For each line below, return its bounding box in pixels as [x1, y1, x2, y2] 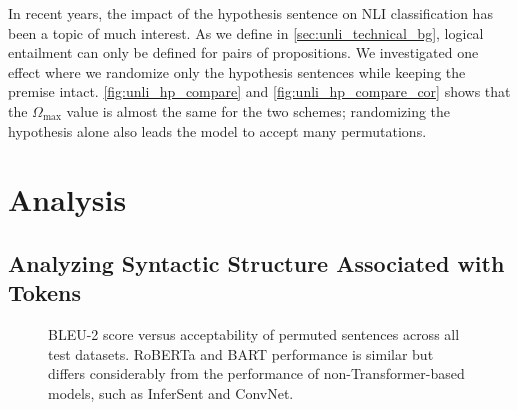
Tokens [8, 277, 81, 308]
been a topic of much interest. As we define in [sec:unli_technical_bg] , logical [8, 22, 484, 43]
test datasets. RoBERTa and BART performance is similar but [48, 343, 434, 364]
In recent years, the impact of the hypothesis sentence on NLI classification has [8, 3, 493, 23]
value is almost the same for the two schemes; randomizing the [66, 100, 451, 121]
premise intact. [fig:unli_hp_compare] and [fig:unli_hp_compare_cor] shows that [8, 81, 511, 102]
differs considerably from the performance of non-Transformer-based [48, 363, 465, 384]
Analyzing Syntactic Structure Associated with [8, 247, 505, 278]
